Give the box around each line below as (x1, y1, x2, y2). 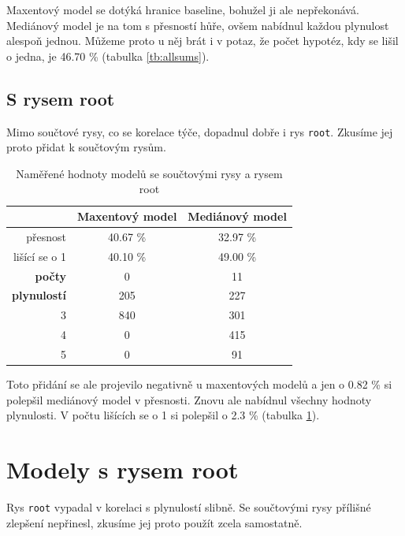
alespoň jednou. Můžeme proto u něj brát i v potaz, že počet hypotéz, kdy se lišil (6, 32, 399, 49)
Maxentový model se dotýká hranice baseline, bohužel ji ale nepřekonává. (6, 2, 359, 17)
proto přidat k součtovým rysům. (6, 139, 166, 155)
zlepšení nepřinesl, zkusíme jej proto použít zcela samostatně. (6, 514, 303, 530)
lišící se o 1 (13, 248, 66, 264)
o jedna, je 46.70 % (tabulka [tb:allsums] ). (6, 47, 210, 64)
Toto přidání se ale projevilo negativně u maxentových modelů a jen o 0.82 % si (6, 376, 392, 393)
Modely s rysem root (6, 452, 239, 485)
